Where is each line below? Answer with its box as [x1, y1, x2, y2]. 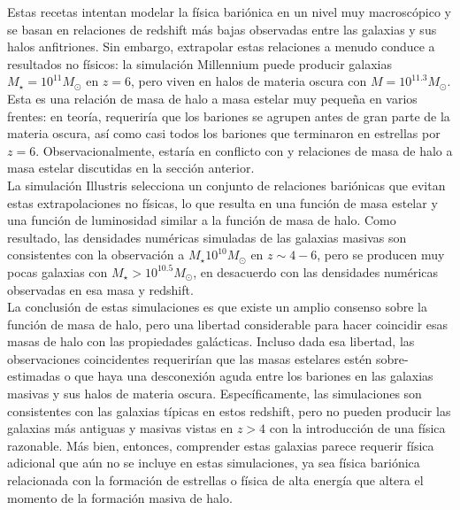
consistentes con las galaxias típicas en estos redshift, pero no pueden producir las [7, 401, 451, 420]
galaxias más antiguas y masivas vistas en [7, 419, 234, 437]
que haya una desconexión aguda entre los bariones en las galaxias [74, 367, 433, 385]
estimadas [7, 367, 61, 385]
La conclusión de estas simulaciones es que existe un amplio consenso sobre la [7, 297, 427, 316]
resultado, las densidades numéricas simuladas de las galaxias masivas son [7, 228, 407, 246]
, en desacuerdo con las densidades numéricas [193, 262, 439, 281]
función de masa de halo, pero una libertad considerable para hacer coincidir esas [7, 314, 448, 333]
